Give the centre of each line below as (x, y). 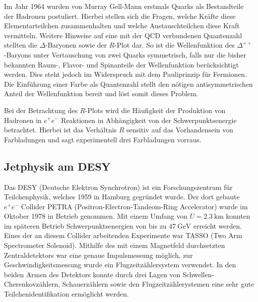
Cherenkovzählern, (32, 284)
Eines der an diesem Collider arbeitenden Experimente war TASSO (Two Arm (123, 235)
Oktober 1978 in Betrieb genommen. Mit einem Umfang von (96, 216)
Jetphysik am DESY (57, 166)
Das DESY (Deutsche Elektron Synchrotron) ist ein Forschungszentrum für (118, 187)
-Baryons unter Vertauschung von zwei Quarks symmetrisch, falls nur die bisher (125, 54)
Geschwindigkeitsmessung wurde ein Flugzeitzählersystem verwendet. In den (120, 265)
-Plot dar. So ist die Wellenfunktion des (174, 45)
